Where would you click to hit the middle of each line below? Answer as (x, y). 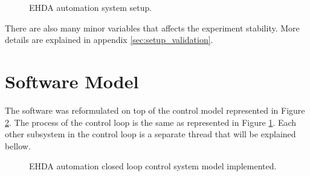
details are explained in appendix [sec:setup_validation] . (109, 40)
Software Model (72, 81)
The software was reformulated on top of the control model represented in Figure (155, 110)
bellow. (18, 145)
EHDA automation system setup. (91, 7)
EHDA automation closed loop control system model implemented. (153, 166)
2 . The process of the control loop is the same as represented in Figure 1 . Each (151, 122)
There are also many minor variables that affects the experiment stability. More (152, 28)
